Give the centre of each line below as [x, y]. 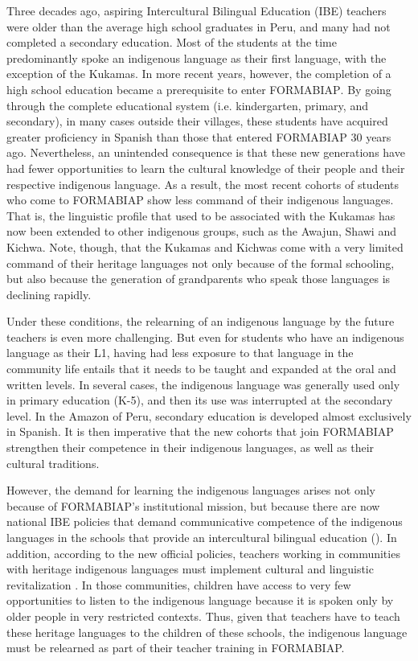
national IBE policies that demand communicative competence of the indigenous [205, 521]
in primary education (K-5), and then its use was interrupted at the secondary [200, 400]
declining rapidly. [49, 294]
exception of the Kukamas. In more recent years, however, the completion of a [199, 74]
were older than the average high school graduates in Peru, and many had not [199, 26]
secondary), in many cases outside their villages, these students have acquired [197, 121]
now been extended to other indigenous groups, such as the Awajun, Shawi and [201, 231]
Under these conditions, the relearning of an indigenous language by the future [201, 321]
